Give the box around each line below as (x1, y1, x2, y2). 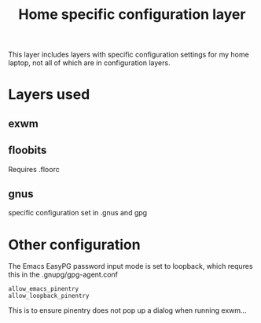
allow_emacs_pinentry (8, 285, 79, 293)
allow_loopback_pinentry (8, 292, 90, 300)
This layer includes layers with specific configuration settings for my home (8, 50, 249, 60)
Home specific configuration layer (18, 6, 246, 24)
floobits (8, 144, 47, 157)
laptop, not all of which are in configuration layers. (8, 58, 171, 68)
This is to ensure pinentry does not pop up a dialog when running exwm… (8, 306, 247, 315)
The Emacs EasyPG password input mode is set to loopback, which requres (8, 262, 253, 271)
